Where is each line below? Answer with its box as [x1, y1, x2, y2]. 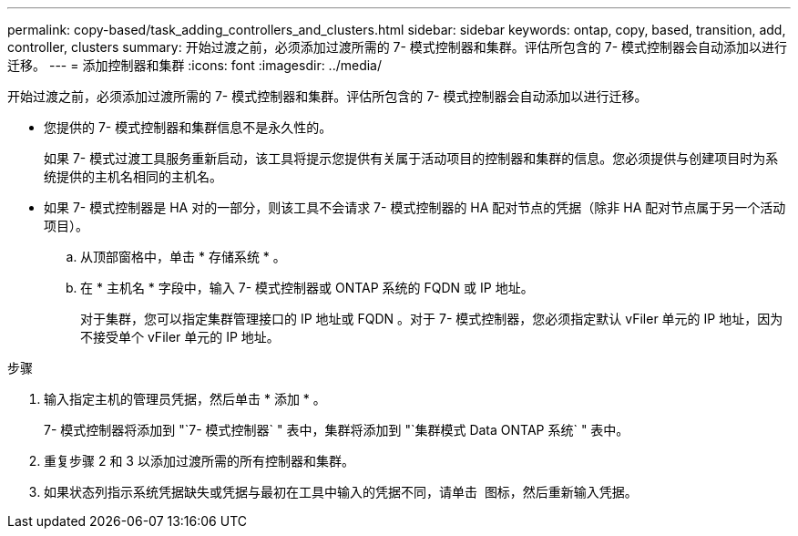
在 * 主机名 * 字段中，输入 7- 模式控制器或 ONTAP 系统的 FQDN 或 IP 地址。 [80, 280, 534, 295]
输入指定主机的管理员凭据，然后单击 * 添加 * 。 [44, 391, 326, 407]
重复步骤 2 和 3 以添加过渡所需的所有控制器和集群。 [44, 453, 354, 469]
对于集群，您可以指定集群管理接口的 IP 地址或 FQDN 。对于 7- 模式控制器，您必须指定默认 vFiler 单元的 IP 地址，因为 [80, 311, 783, 326]
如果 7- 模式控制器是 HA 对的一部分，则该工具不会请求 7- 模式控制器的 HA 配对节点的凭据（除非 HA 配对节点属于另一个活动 [44, 200, 786, 215]
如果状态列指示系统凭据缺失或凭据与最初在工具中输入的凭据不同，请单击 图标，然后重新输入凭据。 [44, 484, 638, 500]
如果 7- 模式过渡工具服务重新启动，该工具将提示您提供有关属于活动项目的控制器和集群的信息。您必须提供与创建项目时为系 [44, 150, 779, 166]
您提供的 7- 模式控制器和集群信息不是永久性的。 [44, 119, 332, 135]
